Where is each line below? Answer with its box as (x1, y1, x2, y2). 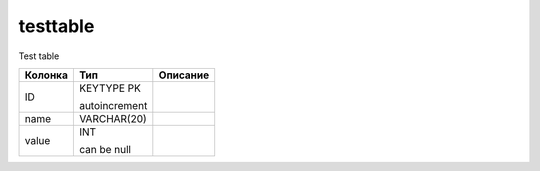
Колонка (24, 68, 69, 82)
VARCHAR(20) (78, 111, 147, 125)
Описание (158, 68, 210, 82)
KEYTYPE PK (78, 81, 142, 95)
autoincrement (78, 98, 148, 112)
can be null (78, 142, 132, 156)
